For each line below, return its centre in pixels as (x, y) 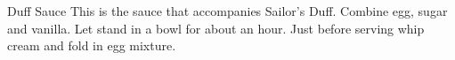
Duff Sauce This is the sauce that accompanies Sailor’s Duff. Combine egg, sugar (227, 11)
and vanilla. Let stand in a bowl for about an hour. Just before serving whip (216, 28)
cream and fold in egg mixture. (92, 45)
